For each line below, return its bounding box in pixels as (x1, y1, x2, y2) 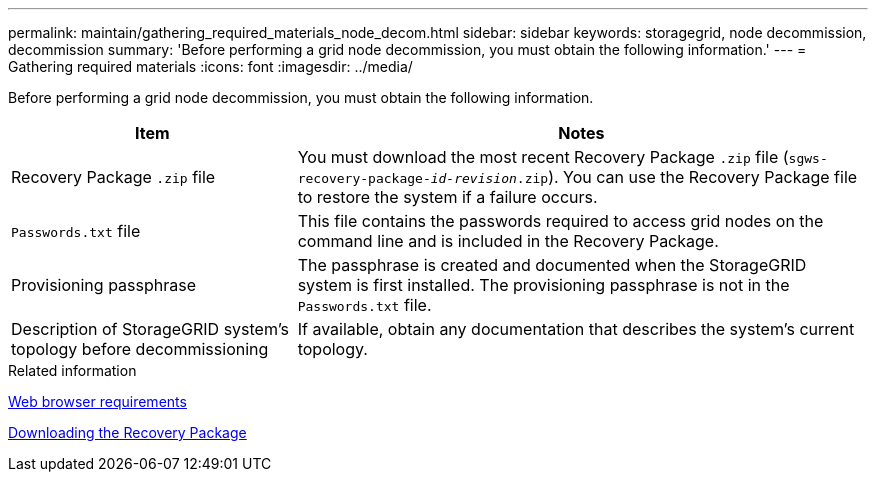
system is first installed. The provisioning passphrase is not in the (297, 275, 790, 295)
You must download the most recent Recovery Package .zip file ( (297, 147, 789, 167)
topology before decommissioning (11, 339, 269, 359)
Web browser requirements (8, 393, 187, 410)
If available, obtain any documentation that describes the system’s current (297, 319, 855, 339)
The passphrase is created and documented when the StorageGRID (297, 255, 807, 275)
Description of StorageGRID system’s (11, 319, 290, 339)
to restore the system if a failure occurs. (297, 187, 598, 207)
